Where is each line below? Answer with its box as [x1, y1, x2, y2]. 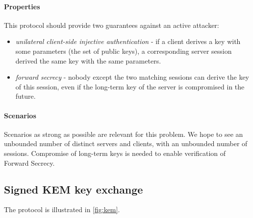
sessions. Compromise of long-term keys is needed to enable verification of [4, 148, 226, 158]
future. [15, 91, 36, 101]
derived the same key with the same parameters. [15, 55, 161, 65]
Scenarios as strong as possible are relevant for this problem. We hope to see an [4, 129, 243, 139]
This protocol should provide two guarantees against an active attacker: [4, 20, 219, 30]
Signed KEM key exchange [4, 181, 143, 196]
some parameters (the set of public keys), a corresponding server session [15, 45, 232, 56]
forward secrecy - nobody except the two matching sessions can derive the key [15, 72, 249, 82]
